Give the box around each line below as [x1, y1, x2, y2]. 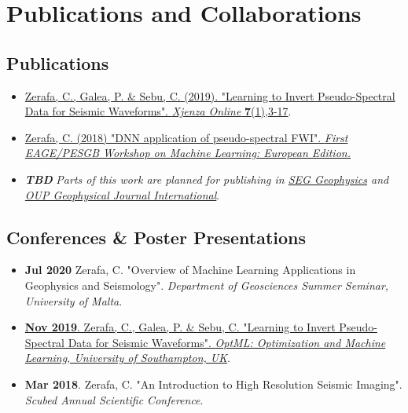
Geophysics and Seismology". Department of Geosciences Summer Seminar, [24, 276, 389, 293]
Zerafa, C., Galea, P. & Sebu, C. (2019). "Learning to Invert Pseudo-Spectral [24, 87, 395, 104]
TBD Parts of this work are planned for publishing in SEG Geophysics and [24, 170, 389, 187]
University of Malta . [24, 292, 123, 309]
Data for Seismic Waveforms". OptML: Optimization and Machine [68, 334, 386, 350]
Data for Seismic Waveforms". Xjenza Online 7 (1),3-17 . [24, 103, 292, 119]
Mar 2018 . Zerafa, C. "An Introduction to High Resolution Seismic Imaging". [24, 375, 402, 392]
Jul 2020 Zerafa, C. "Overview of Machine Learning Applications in [24, 261, 356, 278]
